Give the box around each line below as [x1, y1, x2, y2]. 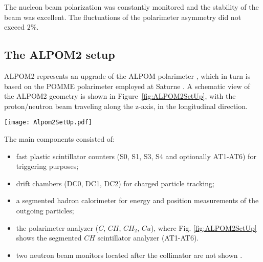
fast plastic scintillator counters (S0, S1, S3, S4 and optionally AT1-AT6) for [16, 150, 256, 161]
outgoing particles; [16, 205, 74, 215]
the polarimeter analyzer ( [16, 222, 99, 233]
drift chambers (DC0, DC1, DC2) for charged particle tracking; [16, 178, 214, 188]
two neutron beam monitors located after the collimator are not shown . [16, 249, 243, 260]
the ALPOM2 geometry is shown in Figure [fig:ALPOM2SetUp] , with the [4, 91, 236, 101]
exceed [4, 21, 25, 32]
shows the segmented [16, 232, 82, 243]
